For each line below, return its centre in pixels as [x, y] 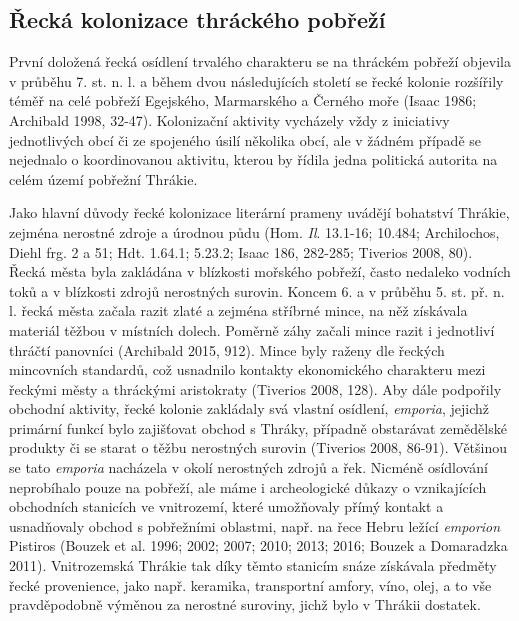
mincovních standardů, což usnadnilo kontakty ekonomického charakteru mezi [247, 369]
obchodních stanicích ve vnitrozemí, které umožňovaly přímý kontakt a [226, 506]
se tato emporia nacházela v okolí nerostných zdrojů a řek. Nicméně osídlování [248, 467]
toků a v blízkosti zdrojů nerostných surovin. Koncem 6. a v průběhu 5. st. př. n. [257, 290]
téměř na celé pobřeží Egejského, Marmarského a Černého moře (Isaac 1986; [243, 100]
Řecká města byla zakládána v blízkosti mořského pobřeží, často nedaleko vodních [260, 271]
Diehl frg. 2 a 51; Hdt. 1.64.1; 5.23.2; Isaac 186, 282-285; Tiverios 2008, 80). [241, 251]
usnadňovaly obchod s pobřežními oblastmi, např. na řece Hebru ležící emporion [255, 525]
